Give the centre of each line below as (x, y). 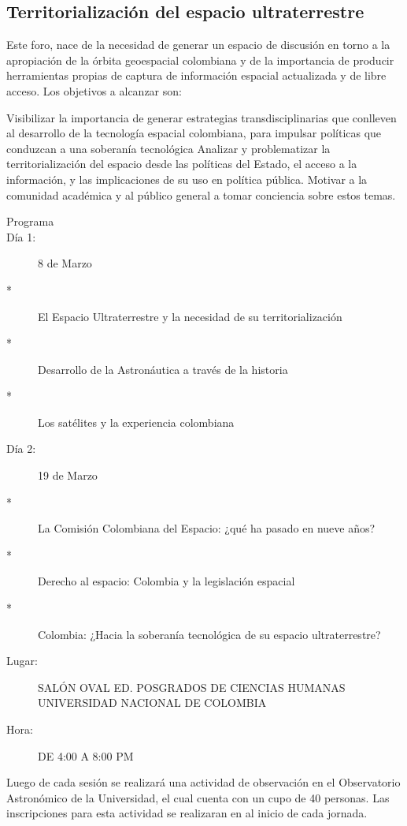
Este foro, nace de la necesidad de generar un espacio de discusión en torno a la (198, 45)
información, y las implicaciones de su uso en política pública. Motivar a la (187, 179)
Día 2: (21, 449)
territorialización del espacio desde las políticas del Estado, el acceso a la (182, 164)
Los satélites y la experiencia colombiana (136, 422)
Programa (30, 221)
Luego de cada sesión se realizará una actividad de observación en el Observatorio (203, 782)
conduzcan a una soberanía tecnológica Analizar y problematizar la (168, 148)
